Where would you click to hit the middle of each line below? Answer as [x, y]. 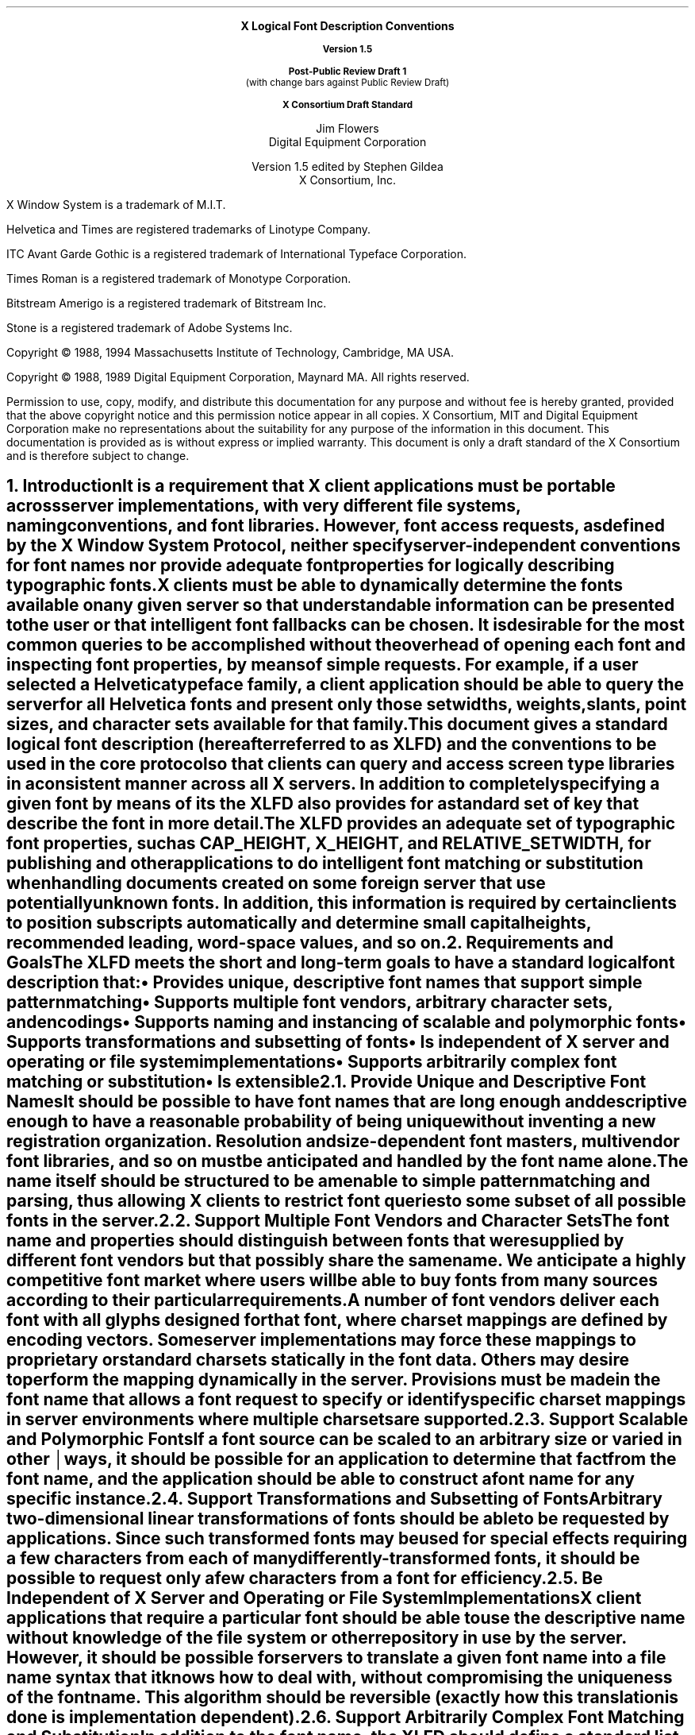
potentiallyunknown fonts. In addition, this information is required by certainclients [342, 903]
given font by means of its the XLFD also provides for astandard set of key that [323, 804]
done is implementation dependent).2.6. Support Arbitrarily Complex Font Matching [346, 1718]
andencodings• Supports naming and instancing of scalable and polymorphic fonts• [346, 1022]
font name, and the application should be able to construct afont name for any [321, 1479]
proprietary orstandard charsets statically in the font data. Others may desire [318, 1360]
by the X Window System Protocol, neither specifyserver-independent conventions [344, 546]
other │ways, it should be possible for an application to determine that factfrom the [342, 1459]
